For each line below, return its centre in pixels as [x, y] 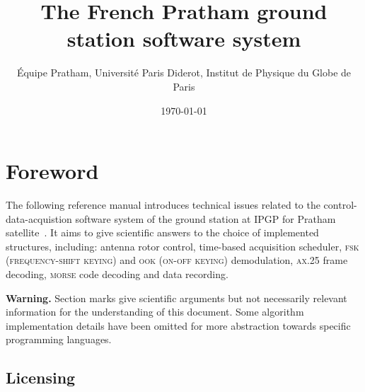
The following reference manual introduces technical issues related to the [163, 205]
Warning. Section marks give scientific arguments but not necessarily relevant [176, 298]
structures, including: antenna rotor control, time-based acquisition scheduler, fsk [182, 246]
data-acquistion [39, 218]
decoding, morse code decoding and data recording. [117, 274]
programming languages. [59, 339]
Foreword [52, 171]
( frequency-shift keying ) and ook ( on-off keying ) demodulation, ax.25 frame [177, 260]
